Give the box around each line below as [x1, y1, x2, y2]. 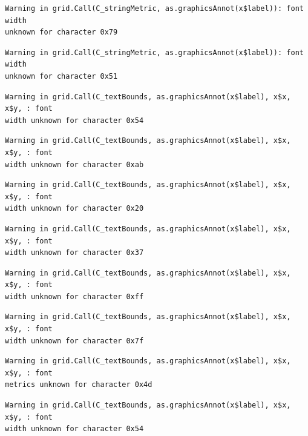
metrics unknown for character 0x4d [5, 380, 152, 389]
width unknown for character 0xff [5, 292, 144, 301]
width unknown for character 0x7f [5, 336, 144, 345]
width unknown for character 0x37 [5, 248, 144, 257]
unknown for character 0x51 [5, 71, 118, 81]
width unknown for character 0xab [5, 160, 144, 169]
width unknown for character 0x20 [5, 204, 144, 213]
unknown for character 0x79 [5, 28, 118, 37]
